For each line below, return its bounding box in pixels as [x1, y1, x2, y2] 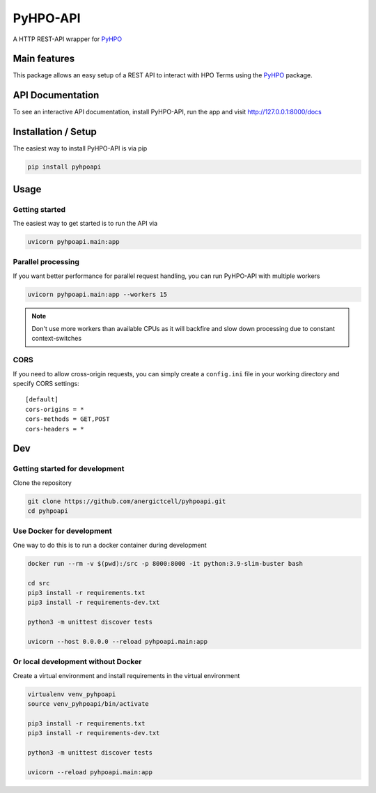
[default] [25, 396, 58, 403]
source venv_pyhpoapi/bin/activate [27, 700, 149, 708]
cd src [27, 579, 50, 587]
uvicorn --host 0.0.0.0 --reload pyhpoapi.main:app [27, 638, 208, 645]
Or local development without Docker [13, 657, 142, 667]
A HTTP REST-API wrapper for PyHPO [13, 35, 122, 43]
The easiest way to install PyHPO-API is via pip [13, 144, 148, 153]
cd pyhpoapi [27, 507, 69, 515]
